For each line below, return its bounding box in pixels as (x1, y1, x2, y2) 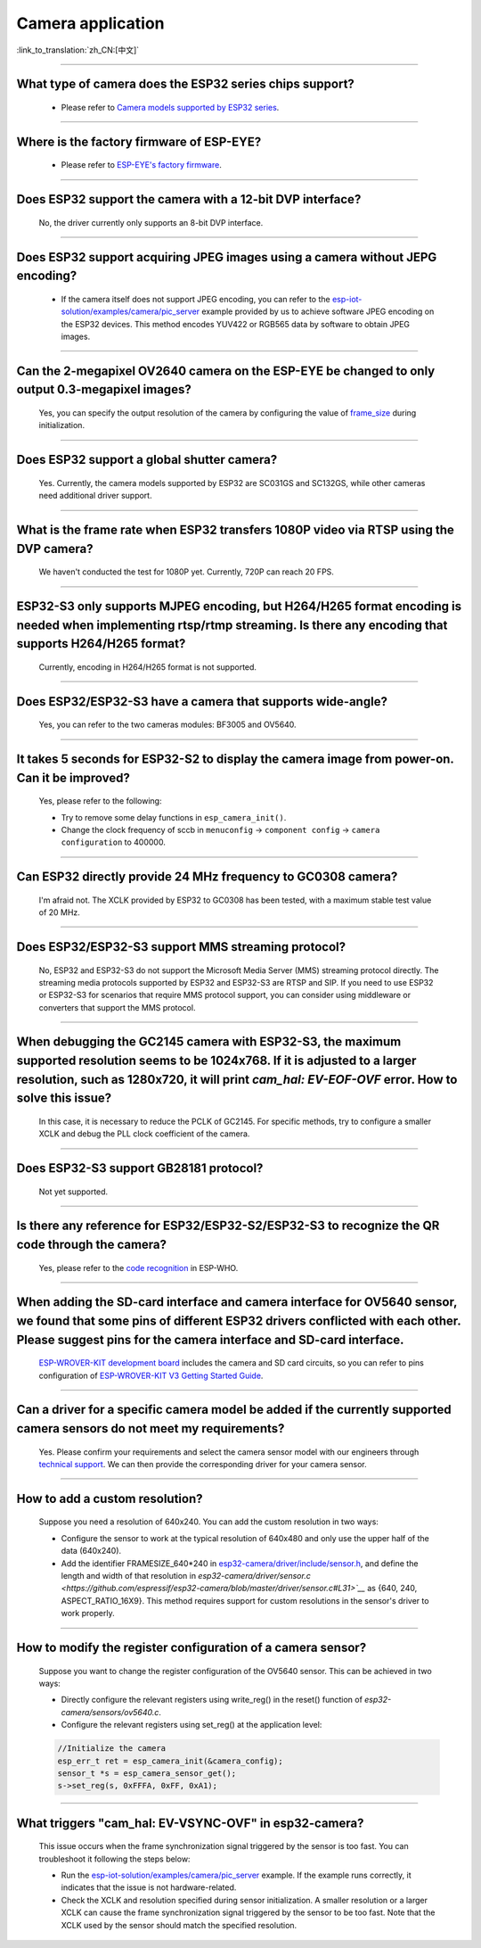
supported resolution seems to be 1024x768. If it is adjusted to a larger (16, 1053, 417, 1069)
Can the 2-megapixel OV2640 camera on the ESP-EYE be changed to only (16, 363, 436, 378)
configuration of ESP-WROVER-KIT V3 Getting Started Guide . (38, 1370, 264, 1381)
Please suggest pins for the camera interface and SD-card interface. (16, 1332, 404, 1347)
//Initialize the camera (57, 1744, 167, 1754)
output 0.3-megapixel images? (16, 382, 192, 397)
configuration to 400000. (61, 837, 167, 847)
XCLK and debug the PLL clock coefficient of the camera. (38, 1128, 250, 1139)
